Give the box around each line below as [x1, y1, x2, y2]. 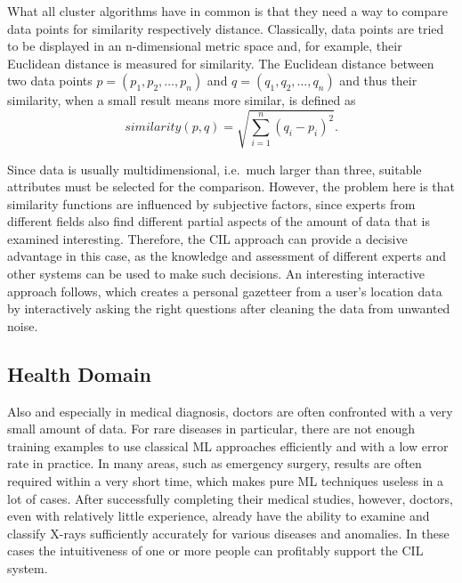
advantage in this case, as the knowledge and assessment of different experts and [7, 247, 446, 265]
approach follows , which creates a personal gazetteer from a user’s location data [7, 281, 442, 300]
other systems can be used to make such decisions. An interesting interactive [7, 264, 425, 283]
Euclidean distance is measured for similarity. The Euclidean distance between [7, 53, 434, 72]
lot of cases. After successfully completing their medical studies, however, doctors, [7, 489, 453, 507]
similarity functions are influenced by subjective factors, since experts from [7, 194, 416, 213]
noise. [7, 316, 38, 335]
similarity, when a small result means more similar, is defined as [7, 91, 356, 109]
